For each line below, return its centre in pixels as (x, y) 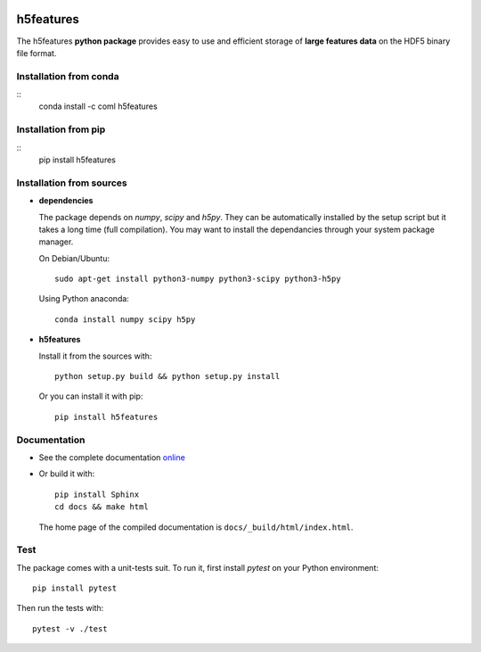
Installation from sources (72, 183)
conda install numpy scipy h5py (125, 319)
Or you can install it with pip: (91, 396)
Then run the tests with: (60, 608)
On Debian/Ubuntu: (74, 258)
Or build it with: (67, 474)
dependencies (66, 201)
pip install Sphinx (97, 494)
